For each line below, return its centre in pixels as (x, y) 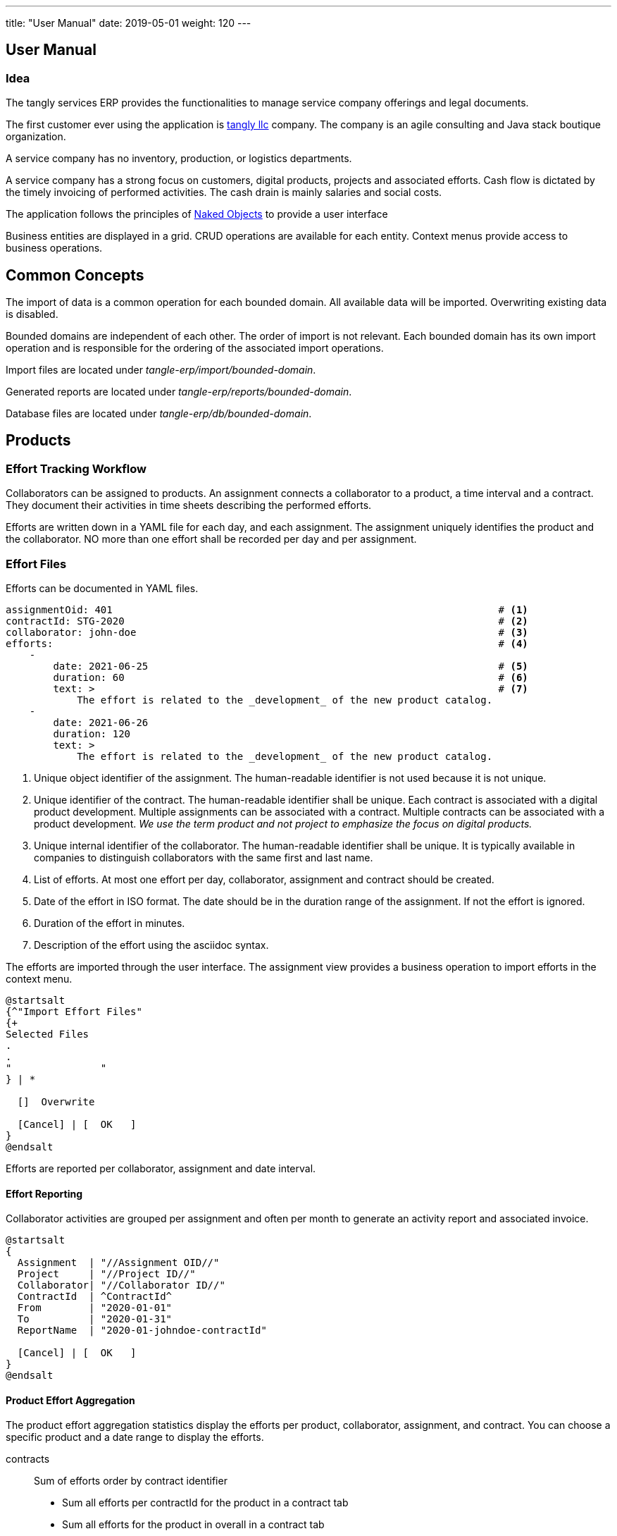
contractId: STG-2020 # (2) (267, 621)
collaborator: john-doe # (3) (267, 633)
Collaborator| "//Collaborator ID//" (121, 1285)
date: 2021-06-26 (101, 723)
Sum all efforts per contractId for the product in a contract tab (205, 1503)
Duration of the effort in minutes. (110, 923)
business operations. (54, 248)
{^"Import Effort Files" (74, 1012)
